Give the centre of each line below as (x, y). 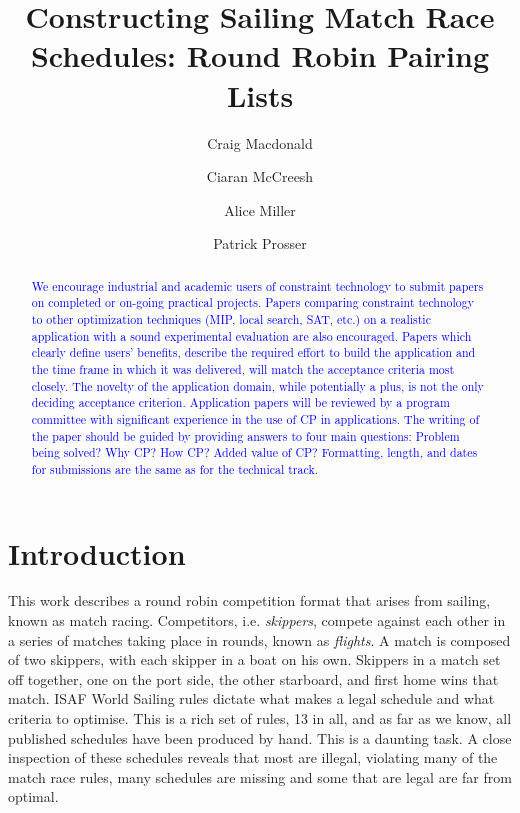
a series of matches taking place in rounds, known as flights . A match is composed (259, 639)
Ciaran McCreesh (260, 176)
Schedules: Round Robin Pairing (260, 55)
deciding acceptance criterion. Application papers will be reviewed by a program (240, 402)
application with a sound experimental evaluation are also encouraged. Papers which (251, 335)
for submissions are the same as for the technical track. (174, 468)
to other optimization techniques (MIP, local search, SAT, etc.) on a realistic (231, 318)
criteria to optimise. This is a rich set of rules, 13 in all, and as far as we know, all (260, 718)
